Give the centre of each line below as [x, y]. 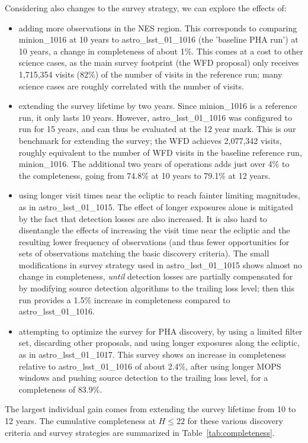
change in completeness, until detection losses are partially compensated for [156, 276]
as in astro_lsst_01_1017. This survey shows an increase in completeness [152, 354]
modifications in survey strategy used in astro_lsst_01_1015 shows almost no [160, 264]
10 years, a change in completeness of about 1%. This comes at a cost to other [161, 51]
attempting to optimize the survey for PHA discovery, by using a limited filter [161, 331]
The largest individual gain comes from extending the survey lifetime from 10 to [150, 409]
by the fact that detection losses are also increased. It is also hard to [143, 218]
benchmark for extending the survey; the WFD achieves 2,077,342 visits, [150, 140]
